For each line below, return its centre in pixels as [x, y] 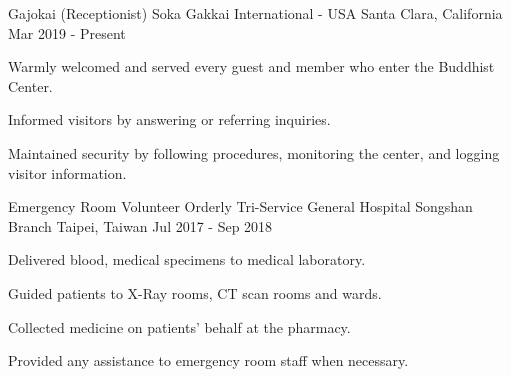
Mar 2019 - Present [67, 32]
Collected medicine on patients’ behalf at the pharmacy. [179, 326]
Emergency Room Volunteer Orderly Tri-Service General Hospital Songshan [240, 206]
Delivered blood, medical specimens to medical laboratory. [187, 259]
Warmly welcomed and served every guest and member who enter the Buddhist [251, 66]
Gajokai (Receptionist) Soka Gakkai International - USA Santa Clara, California [255, 13]
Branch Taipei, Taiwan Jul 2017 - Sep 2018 [140, 225]
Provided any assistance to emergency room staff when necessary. [208, 360]
